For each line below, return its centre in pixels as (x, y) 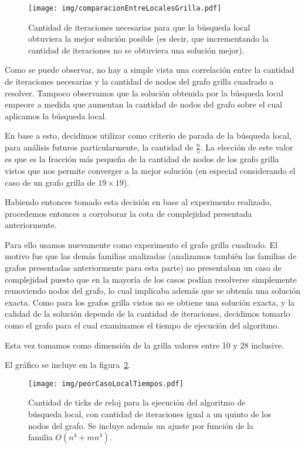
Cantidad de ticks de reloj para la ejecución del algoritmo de (137, 402)
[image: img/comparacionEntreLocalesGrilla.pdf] (125, 8)
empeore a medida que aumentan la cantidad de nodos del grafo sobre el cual (144, 104)
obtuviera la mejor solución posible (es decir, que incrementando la (148, 38)
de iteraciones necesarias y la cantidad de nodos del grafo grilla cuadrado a (139, 81)
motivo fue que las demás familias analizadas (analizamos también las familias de (151, 256)
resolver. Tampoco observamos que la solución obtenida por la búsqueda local (144, 93)
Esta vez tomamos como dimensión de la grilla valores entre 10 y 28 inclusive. (145, 345)
